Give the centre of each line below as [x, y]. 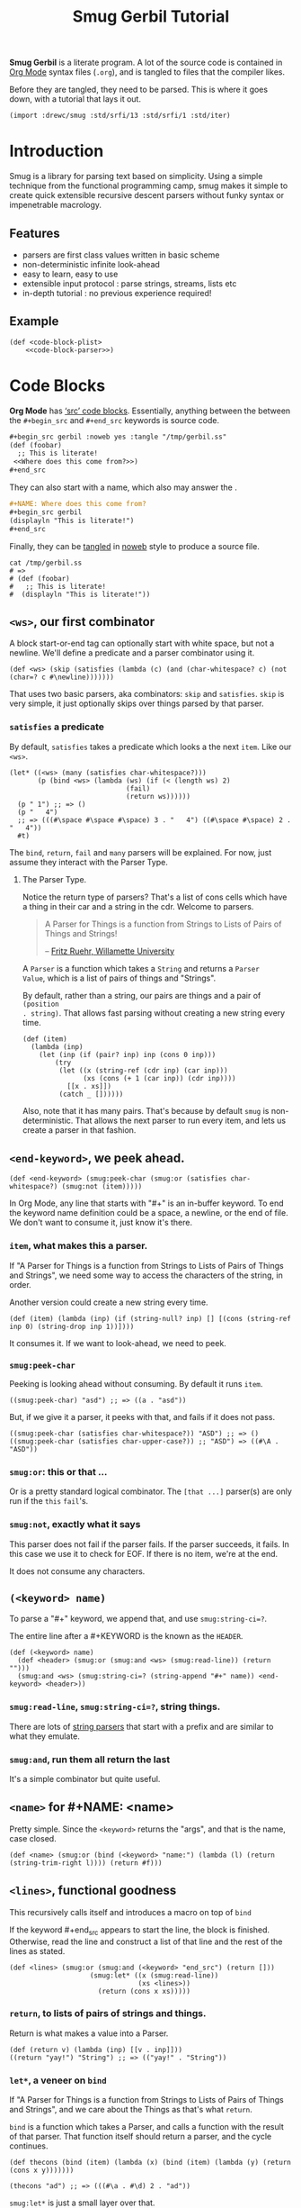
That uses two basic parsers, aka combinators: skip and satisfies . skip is [147, 694]
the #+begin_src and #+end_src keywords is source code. [115, 420]
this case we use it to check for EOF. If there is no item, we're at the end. [144, 1553]
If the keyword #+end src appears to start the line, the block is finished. [140, 1931]
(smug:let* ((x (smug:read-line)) [154, 1975]
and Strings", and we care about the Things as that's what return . [131, 2110]
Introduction [57, 151]
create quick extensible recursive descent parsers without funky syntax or [147, 195]
